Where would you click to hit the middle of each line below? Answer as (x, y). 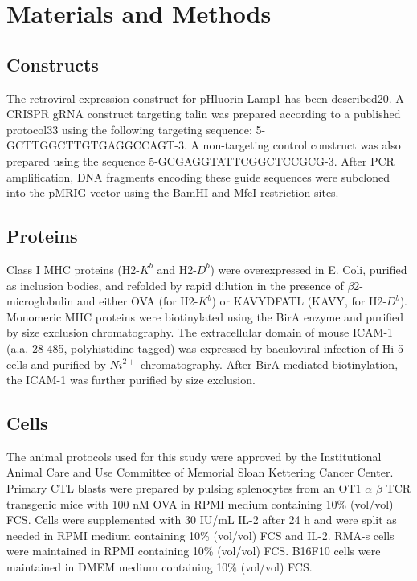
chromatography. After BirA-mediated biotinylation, (269, 364)
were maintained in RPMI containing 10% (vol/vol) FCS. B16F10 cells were (194, 551)
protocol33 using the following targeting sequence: (129, 129)
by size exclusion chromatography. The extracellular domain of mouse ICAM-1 (200, 332)
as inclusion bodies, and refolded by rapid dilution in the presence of (175, 285)
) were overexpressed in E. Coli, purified (309, 269)
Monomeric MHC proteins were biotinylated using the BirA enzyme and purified (205, 316)
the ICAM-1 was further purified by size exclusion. (131, 380)
